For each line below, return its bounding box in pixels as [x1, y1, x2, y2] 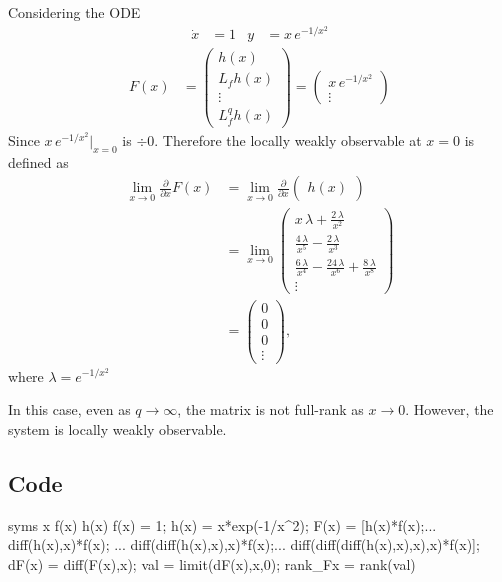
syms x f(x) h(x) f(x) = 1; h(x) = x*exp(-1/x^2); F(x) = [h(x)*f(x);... [8, 514, 437, 535]
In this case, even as [8, 399, 131, 420]
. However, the [405, 399, 494, 420]
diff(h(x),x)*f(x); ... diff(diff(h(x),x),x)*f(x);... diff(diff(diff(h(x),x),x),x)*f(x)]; [8, 534, 480, 555]
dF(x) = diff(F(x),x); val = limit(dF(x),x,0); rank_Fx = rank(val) [8, 553, 416, 574]
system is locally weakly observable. [8, 418, 227, 439]
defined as [8, 151, 69, 172]
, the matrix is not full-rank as [177, 399, 364, 420]
